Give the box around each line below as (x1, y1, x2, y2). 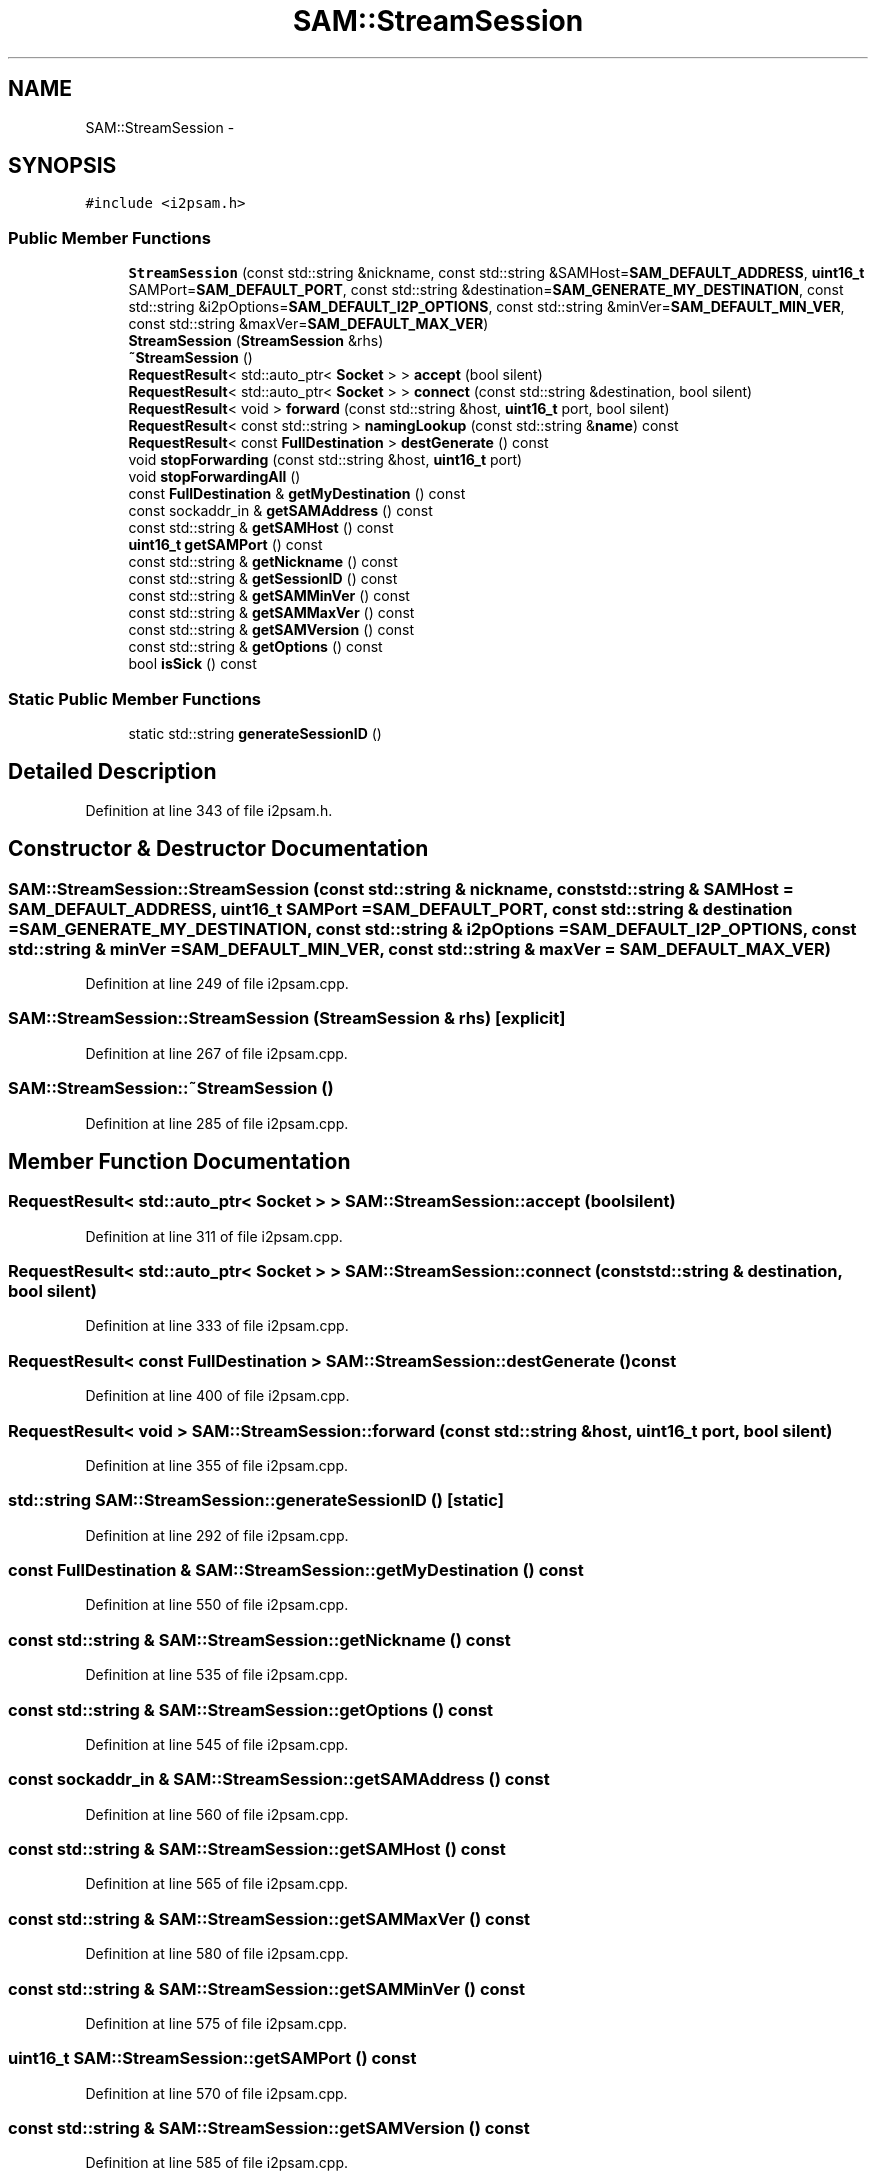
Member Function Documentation (8, 1148, 351, 1174)
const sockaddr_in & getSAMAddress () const (128, 502, 433, 520)
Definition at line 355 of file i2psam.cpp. (85, 1456, 348, 1474)
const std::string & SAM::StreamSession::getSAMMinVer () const (8, 1978, 525, 1999)
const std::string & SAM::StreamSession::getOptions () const (8, 1699, 494, 1720)
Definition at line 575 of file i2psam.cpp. (85, 2014, 348, 2032)
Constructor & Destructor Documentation (8, 836, 429, 862)
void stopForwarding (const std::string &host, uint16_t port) (128, 451, 523, 469)
